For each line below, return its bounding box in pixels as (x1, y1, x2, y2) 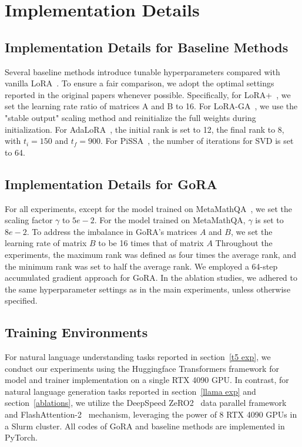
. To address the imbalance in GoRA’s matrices (26, 225, 197, 237)
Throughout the (215, 237, 273, 249)
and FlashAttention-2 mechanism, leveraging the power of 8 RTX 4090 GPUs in (5, 408, 297, 421)
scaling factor (5, 214, 53, 226)
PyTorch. (5, 431, 38, 443)
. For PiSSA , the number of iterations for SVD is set (100, 135, 294, 147)
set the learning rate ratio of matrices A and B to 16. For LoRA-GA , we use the (5, 100, 298, 112)
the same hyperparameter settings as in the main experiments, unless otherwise (5, 283, 291, 295)
